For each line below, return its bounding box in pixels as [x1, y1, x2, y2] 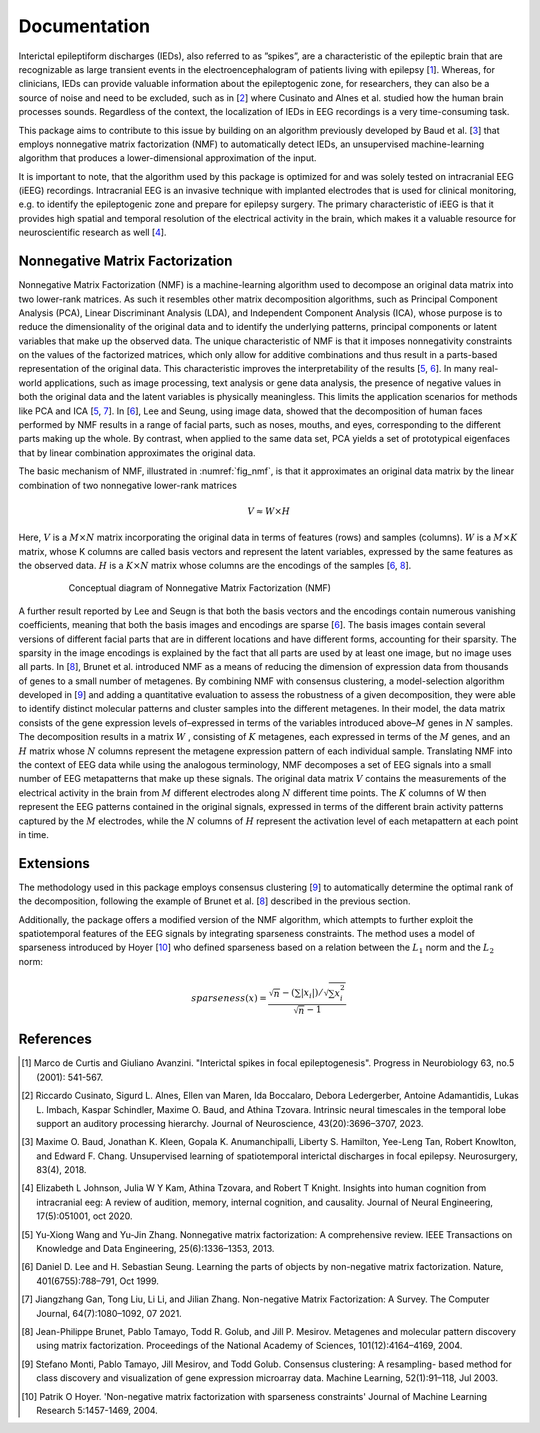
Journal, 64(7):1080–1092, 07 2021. [36, 1307, 182, 1319]
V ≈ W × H [246, 505, 291, 517]
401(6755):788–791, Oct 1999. [36, 1275, 160, 1287]
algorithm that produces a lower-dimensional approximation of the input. [18, 152, 317, 164]
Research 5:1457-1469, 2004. [36, 1404, 159, 1416]
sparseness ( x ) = [191, 992, 267, 1004]
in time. [18, 829, 50, 840]
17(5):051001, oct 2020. [36, 1210, 133, 1222]
